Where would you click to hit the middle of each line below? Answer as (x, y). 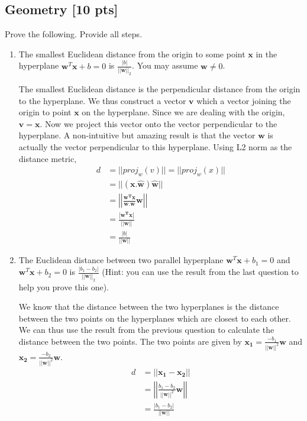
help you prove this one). (64, 286)
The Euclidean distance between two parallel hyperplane (121, 260)
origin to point (45, 112)
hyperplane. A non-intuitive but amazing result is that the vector (137, 135)
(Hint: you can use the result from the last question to (200, 272)
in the (266, 54)
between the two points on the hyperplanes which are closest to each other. (155, 318)
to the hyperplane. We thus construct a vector (102, 100)
